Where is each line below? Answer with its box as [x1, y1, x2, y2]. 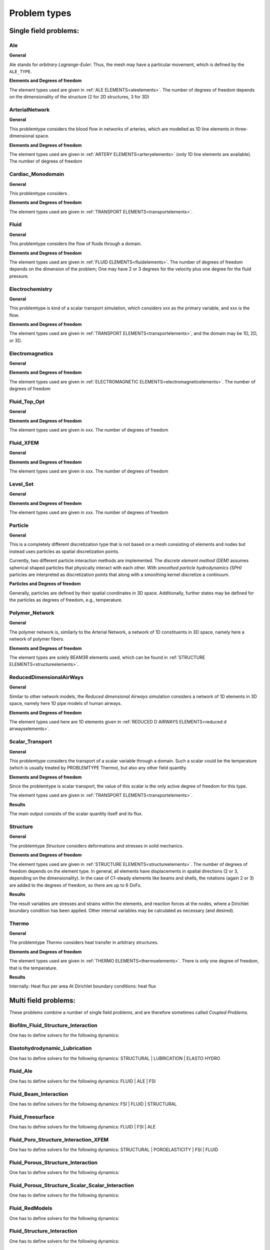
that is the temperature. [9, 965, 57, 971]
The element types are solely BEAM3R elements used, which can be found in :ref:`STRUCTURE [9, 654, 205, 660]
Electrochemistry [9, 285, 52, 292]
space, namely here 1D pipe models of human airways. [9, 700, 122, 706]
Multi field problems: [9, 996, 76, 1005]
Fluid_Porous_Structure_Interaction [9, 1159, 97, 1166]
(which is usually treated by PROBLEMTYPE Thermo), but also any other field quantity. [9, 765, 187, 771]
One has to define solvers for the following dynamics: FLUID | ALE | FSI [9, 1078, 156, 1084]
